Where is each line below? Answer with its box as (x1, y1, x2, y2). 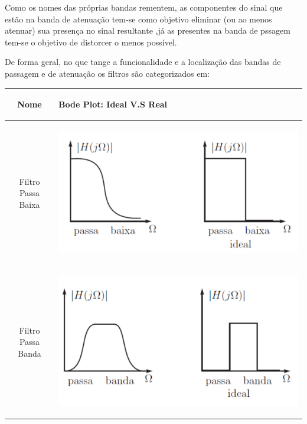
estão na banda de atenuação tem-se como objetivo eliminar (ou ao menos (5, 12, 272, 25)
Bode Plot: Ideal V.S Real (58, 98, 168, 110)
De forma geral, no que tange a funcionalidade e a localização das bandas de (5, 56, 281, 68)
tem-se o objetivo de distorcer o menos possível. (5, 35, 177, 48)
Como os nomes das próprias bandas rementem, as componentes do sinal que (5, 1, 283, 13)
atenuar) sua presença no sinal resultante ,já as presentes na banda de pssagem (5, 24, 290, 37)
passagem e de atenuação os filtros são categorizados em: (5, 67, 210, 79)
